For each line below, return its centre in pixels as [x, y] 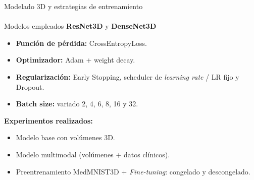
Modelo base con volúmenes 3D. [65, 137]
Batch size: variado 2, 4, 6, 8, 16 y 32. [77, 104]
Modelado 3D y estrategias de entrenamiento [73, 6]
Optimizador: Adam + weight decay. [75, 60]
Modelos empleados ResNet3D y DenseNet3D [80, 26]
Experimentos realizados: [48, 120]
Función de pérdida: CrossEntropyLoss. [81, 43]
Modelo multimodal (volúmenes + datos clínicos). [93, 154]
